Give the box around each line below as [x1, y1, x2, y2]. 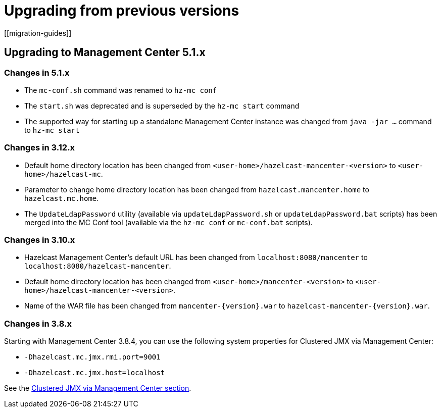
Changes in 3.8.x [4, 318, 72, 329]
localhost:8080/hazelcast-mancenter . [24, 262, 171, 271]
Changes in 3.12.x [4, 142, 75, 153]
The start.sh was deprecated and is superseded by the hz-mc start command [24, 101, 300, 110]
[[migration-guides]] [4, 28, 72, 37]
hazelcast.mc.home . [24, 193, 99, 202]
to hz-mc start [24, 125, 80, 134]
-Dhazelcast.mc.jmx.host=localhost [24, 369, 165, 377]
